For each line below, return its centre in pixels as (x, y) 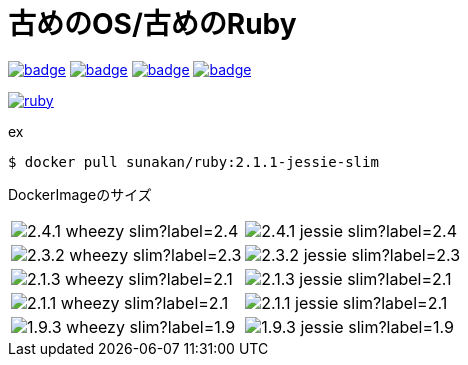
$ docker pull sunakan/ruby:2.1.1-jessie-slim (193, 161)
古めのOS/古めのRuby (152, 24)
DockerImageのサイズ (80, 194)
